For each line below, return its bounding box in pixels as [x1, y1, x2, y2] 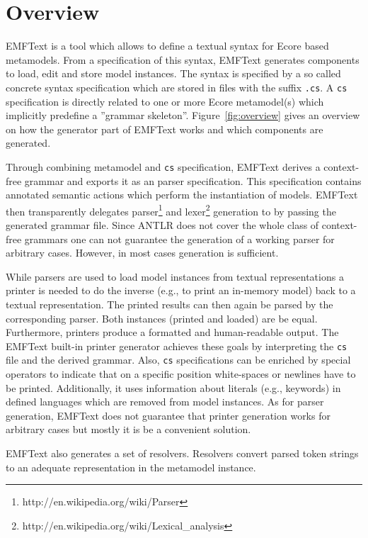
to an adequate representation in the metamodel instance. [6, 459, 256, 474]
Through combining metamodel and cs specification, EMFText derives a [6, 159, 321, 174]
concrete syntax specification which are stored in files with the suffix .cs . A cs [6, 79, 347, 94]
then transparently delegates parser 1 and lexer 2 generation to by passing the [6, 201, 336, 218]
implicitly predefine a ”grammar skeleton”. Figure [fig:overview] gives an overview [6, 108, 360, 123]
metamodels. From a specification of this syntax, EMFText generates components [6, 52, 360, 67]
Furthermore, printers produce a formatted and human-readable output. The [6, 325, 339, 340]
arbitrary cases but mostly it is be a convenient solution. [6, 422, 251, 437]
